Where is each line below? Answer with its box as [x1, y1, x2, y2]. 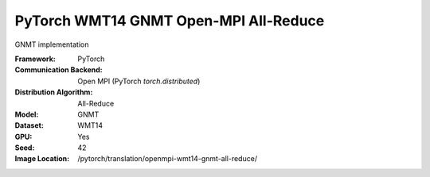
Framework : [14, 54, 56, 63]
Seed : [14, 143, 35, 152]
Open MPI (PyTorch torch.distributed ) [77, 76, 201, 86]
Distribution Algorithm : [14, 87, 93, 97]
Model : [14, 110, 39, 119]
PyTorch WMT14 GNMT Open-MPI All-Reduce [14, 12, 325, 29]
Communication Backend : [14, 65, 103, 75]
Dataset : [14, 121, 44, 130]
